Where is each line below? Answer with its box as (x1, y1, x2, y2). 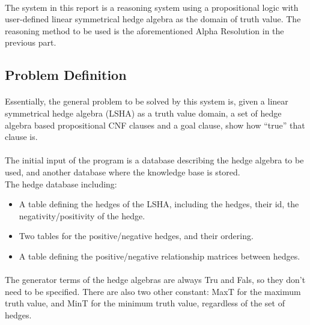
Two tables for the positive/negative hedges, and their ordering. (19, 229, 254, 242)
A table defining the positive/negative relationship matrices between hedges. (19, 249, 300, 262)
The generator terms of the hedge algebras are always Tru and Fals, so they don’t (5, 273, 306, 286)
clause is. (5, 130, 38, 143)
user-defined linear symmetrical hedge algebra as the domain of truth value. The (5, 13, 301, 25)
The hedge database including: (5, 177, 117, 190)
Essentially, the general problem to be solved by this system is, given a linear (5, 95, 288, 108)
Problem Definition (5, 65, 127, 84)
